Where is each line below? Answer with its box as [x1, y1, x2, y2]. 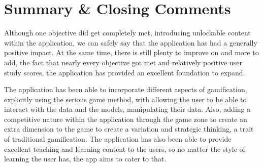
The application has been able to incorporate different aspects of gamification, [4, 84, 247, 95]
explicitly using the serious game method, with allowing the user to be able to [4, 94, 247, 104]
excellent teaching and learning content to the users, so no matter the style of [4, 143, 245, 154]
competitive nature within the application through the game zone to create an [4, 113, 247, 124]
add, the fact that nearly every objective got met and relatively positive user [4, 57, 242, 67]
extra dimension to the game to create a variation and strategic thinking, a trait [4, 123, 254, 134]
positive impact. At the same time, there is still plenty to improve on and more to [4, 47, 259, 58]
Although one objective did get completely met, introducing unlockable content [4, 27, 251, 38]
